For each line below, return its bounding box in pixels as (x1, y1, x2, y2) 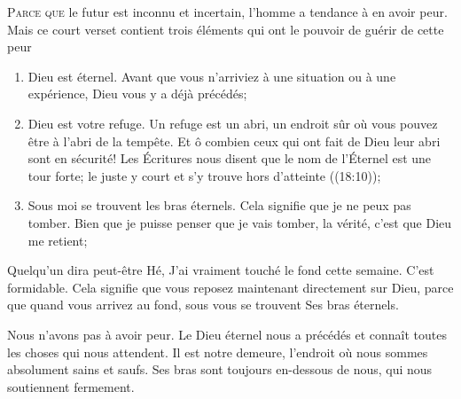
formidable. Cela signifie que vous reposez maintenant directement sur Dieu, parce (7, 278, 454, 296)
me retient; (27, 231, 88, 249)
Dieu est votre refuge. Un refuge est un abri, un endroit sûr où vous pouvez (27, 113, 438, 132)
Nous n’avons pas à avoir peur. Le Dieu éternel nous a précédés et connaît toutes (7, 325, 448, 343)
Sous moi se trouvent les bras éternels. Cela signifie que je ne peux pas (27, 196, 411, 215)
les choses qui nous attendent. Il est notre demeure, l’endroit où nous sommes (7, 342, 428, 361)
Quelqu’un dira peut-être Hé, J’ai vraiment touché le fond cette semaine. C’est (7, 261, 434, 279)
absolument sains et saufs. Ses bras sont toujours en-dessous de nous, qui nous (7, 360, 433, 379)
